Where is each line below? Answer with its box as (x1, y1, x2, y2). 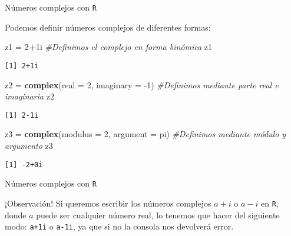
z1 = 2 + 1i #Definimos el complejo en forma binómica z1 (5, 41, 212, 53)
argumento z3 (5, 139, 53, 151)
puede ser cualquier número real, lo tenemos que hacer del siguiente (36, 208, 280, 221)
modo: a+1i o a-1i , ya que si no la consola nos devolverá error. (5, 220, 234, 232)
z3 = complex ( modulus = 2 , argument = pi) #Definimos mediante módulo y (5, 128, 286, 140)
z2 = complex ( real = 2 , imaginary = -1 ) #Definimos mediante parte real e (5, 78, 279, 91)
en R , (261, 197, 279, 209)
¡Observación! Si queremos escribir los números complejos (5, 197, 211, 209)
